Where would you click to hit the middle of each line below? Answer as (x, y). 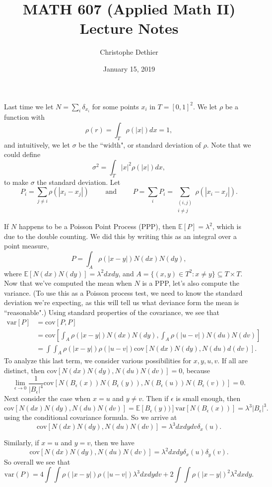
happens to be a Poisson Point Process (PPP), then (97, 226)
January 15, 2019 (129, 68)
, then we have (112, 443)
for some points (115, 106)
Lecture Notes (129, 28)
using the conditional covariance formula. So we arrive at (91, 417)
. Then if (155, 398)
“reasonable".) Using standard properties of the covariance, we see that (112, 312)
